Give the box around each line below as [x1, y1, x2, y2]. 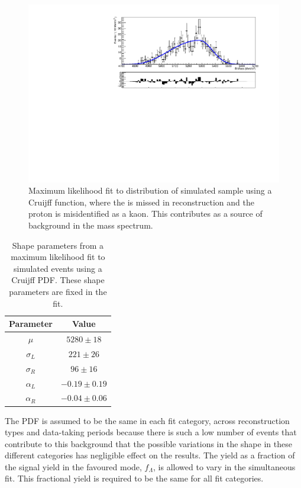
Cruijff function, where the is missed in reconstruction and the [28, 195, 254, 208]
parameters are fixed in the [9, 285, 107, 297]
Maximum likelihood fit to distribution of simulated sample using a [28, 184, 272, 197]
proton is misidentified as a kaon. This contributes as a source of [28, 207, 263, 220]
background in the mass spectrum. [28, 219, 153, 232]
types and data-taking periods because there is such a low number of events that [5, 426, 297, 438]
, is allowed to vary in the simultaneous [153, 460, 296, 473]
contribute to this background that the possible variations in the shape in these [5, 437, 292, 450]
